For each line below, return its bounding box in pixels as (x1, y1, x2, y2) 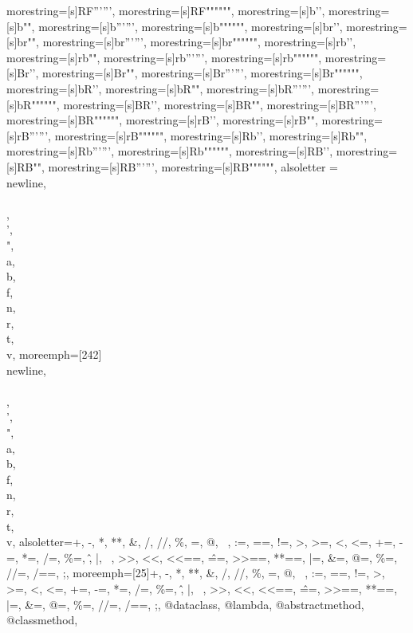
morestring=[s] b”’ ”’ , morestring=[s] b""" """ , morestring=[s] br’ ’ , (38, 18, 343, 34)
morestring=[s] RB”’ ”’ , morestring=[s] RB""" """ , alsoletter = (48, 158, 338, 175)
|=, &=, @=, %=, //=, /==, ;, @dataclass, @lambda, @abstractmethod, (6, 596, 364, 612)
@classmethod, (6, 611, 78, 628)
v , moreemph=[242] (6, 346, 102, 363)
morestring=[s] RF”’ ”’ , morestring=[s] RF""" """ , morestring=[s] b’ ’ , (6, 2, 325, 18)
